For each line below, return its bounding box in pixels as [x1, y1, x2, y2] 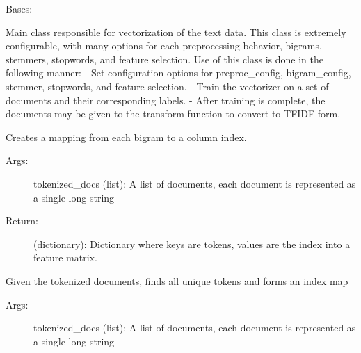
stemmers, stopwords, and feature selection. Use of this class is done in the [6, 51, 323, 66]
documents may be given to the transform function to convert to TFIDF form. [6, 106, 341, 121]
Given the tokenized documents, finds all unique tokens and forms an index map [6, 273, 348, 288]
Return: [6, 213, 38, 228]
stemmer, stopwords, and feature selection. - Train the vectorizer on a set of [6, 79, 329, 93]
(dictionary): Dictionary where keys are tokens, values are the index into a [33, 236, 351, 251]
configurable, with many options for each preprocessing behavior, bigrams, [6, 38, 322, 53]
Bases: [6, 1, 33, 15]
